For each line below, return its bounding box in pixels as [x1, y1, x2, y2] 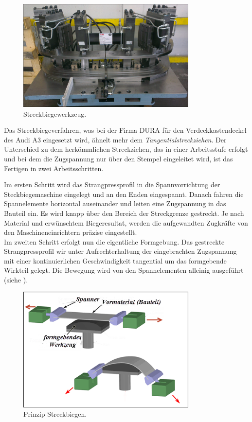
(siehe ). [4, 275, 28, 285]
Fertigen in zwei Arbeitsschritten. [4, 163, 104, 173]
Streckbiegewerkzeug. [23, 108, 87, 119]
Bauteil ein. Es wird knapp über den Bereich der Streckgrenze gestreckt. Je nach [4, 208, 244, 218]
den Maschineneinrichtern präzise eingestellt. [4, 227, 137, 237]
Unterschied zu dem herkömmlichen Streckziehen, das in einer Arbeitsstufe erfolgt [4, 144, 248, 154]
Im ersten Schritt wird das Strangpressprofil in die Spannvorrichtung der [4, 179, 220, 190]
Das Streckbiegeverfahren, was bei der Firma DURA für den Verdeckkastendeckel [4, 125, 247, 135]
